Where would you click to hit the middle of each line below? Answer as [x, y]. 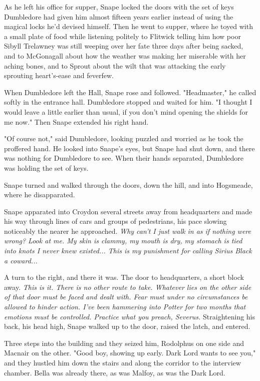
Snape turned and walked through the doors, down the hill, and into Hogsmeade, [128, 184]
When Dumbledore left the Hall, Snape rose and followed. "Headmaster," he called [130, 92]
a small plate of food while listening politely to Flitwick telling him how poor [122, 36]
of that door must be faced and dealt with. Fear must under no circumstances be [126, 297]
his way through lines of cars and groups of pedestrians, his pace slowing [115, 221]
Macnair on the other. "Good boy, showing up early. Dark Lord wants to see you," [130, 353]
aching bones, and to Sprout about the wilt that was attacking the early [115, 65]
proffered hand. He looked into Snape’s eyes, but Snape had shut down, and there [129, 148]
